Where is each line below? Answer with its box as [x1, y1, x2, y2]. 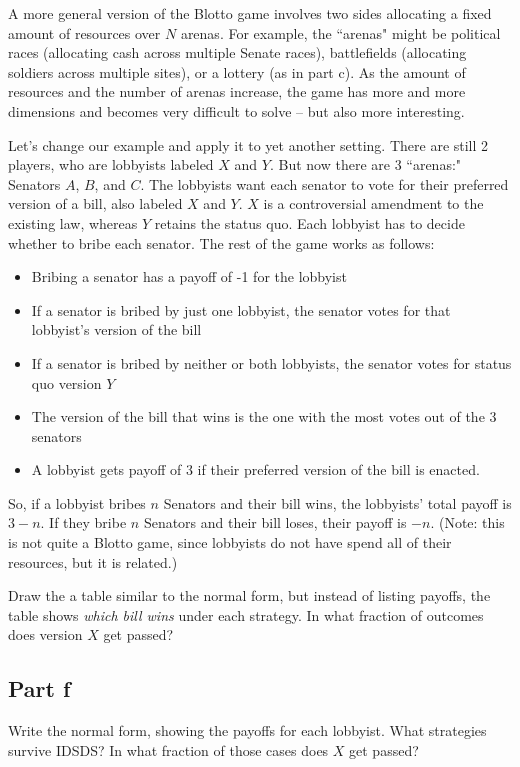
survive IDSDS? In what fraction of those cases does [8, 739, 329, 760]
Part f [8, 673, 71, 704]
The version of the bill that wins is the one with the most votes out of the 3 [31, 406, 497, 427]
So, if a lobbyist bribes [8, 492, 146, 513]
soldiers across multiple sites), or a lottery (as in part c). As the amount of [8, 61, 466, 82]
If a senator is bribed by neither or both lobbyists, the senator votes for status [31, 352, 512, 373]
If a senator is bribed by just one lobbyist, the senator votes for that [31, 299, 451, 320]
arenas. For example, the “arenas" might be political [180, 22, 501, 43]
